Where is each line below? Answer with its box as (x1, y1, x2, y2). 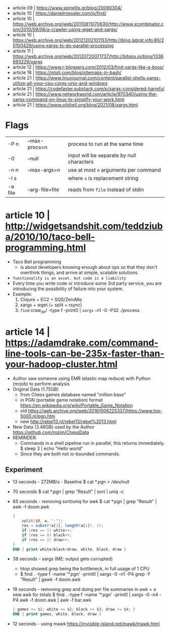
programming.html (5, 242, 86, 254)
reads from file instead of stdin (68, 186, 144, 193)
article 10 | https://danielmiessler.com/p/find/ (12, 10, 107, 16)
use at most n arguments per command (68, 166, 161, 173)
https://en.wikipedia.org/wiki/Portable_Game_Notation (20, 402, 133, 408)
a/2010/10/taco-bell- (5, 231, 95, 243)
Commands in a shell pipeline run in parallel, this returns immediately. (20, 440, 165, 446)
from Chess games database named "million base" (20, 391, 126, 398)
